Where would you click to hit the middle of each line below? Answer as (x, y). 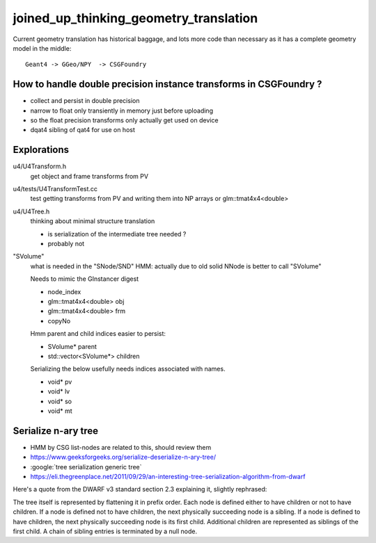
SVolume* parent (72, 346)
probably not (66, 244)
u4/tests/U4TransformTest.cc (55, 189)
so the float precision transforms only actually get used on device (124, 120)
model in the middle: (42, 48)
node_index (64, 291)
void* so (60, 401)
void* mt (60, 411)
